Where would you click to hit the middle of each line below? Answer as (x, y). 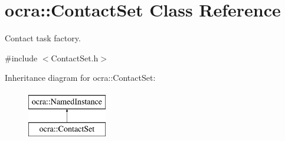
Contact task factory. (43, 38)
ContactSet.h (75, 58)
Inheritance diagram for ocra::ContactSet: (80, 78)
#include (21, 58)
